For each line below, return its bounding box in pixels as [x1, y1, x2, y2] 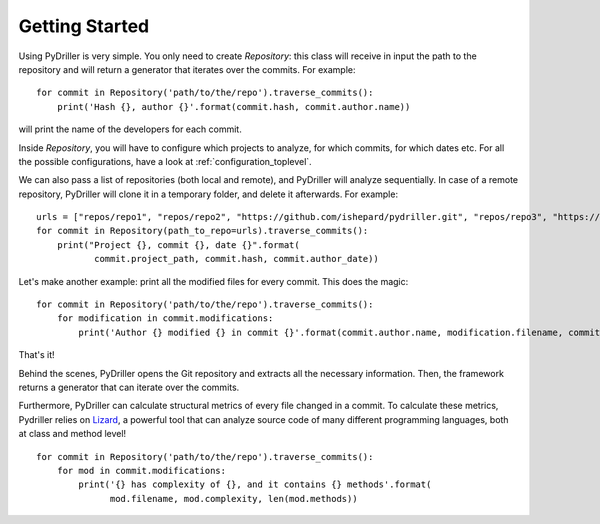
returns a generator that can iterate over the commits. [18, 381, 240, 393]
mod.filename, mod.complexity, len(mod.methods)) [110, 493, 359, 504]
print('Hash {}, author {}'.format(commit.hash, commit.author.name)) [56, 101, 411, 112]
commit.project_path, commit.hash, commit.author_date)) [93, 253, 379, 265]
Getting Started [18, 15, 150, 37]
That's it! [18, 349, 55, 361]
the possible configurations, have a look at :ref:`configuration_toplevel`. [18, 155, 312, 167]
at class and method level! [18, 428, 127, 440]
